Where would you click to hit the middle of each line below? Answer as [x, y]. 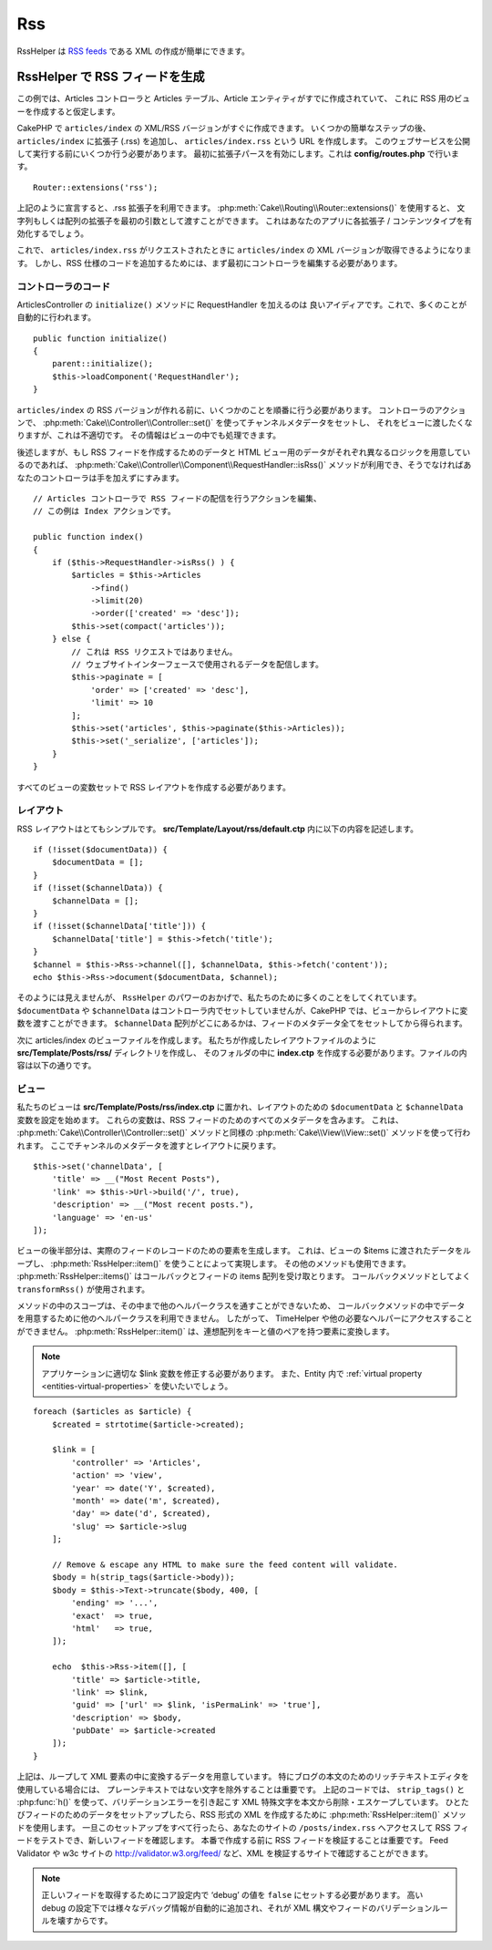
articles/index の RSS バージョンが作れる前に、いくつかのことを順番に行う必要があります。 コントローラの [225, 409]
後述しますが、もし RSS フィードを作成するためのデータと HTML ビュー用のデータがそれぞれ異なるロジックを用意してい [244, 452]
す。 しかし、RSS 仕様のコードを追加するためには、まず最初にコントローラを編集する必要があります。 [210, 263]
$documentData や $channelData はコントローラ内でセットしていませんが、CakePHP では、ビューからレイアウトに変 [242, 1010]
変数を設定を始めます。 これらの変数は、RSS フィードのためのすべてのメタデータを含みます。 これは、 [210, 1119]
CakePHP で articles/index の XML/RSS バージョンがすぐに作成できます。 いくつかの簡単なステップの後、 [224, 129]
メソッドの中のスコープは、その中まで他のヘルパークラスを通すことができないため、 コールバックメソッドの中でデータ [241, 1305]
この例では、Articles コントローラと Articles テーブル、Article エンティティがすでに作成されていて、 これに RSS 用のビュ [244, 98]
